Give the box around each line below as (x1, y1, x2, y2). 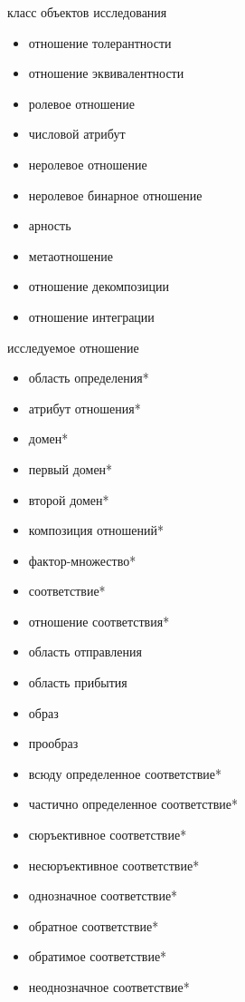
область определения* (28, 368, 149, 387)
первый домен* (28, 459, 113, 478)
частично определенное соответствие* (28, 794, 238, 813)
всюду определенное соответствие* (28, 764, 221, 783)
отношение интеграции (28, 306, 155, 326)
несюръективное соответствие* (28, 855, 200, 874)
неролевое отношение (28, 154, 147, 173)
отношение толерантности (28, 33, 172, 52)
